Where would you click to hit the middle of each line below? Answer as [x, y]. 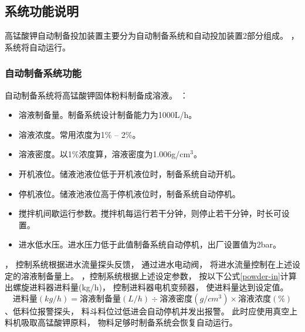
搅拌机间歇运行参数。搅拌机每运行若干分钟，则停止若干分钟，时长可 [150, 213]
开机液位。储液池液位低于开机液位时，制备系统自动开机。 [129, 173]
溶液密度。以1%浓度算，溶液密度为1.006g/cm [104, 154]
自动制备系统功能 [43, 73]
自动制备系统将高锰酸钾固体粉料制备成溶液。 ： [96, 95]
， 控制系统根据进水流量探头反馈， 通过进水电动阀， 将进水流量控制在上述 [148, 264]
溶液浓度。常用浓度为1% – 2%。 [79, 134]
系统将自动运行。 [38, 47]
